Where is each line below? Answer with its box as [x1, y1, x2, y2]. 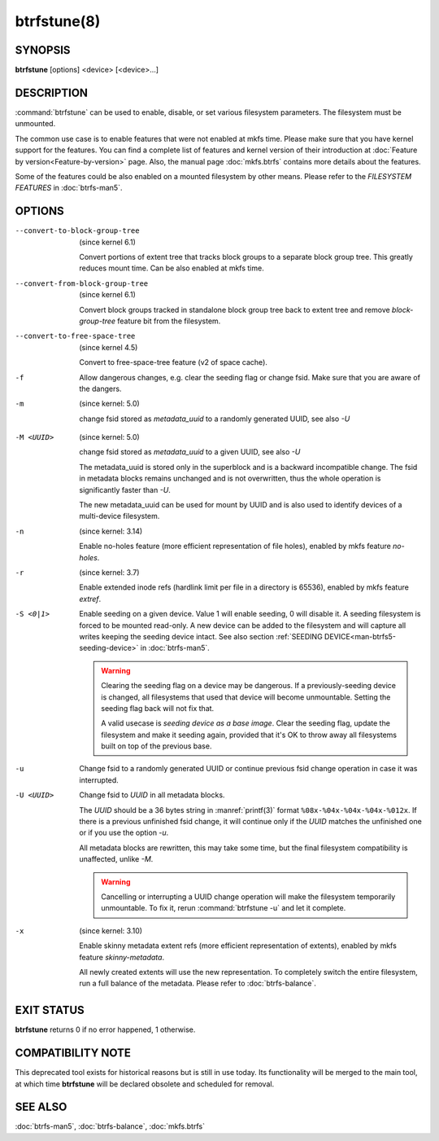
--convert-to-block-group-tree [15, 226, 140, 235]
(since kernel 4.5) [79, 342, 138, 352]
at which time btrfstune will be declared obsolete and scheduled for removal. [15, 1079, 275, 1089]
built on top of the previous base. [101, 741, 212, 751]
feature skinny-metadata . [79, 952, 165, 962]
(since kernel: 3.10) [79, 925, 142, 936]
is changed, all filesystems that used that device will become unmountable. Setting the [101, 692, 391, 702]
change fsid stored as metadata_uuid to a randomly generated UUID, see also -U [79, 414, 350, 423]
